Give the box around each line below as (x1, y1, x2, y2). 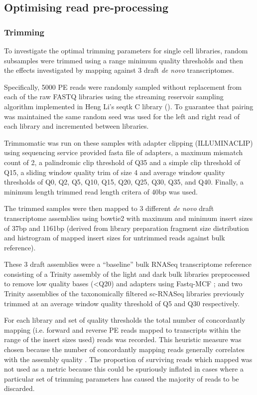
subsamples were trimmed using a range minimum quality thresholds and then (4, 55, 244, 65)
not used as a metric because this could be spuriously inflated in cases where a (4, 364, 244, 374)
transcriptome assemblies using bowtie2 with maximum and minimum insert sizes (4, 212, 253, 223)
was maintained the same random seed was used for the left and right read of (4, 111, 240, 121)
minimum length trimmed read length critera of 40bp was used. (4, 186, 198, 197)
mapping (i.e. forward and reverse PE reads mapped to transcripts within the (4, 324, 241, 335)
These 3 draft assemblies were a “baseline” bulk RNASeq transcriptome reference (4, 259, 252, 269)
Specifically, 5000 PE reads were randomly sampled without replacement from (4, 81, 242, 92)
